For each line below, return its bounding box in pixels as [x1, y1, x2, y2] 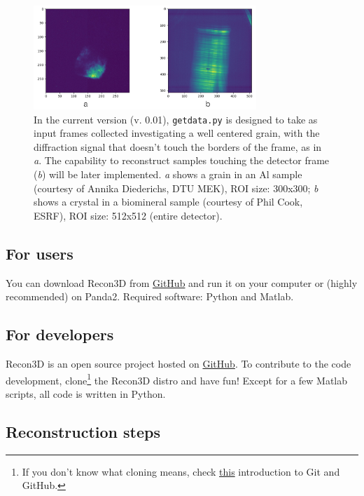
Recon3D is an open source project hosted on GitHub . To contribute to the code [6, 356, 351, 370]
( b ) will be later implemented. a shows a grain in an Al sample [34, 166, 302, 181]
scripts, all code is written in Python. [6, 386, 166, 401]
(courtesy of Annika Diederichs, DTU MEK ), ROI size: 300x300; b [34, 180, 318, 195]
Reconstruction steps [6, 420, 161, 442]
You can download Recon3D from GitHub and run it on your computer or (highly [6, 275, 358, 290]
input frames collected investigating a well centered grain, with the [34, 126, 320, 140]
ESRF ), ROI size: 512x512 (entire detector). [34, 208, 223, 222]
